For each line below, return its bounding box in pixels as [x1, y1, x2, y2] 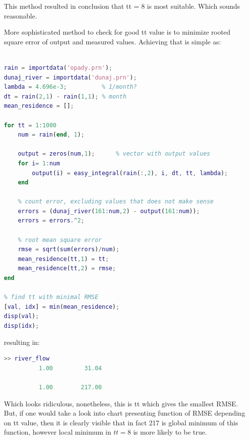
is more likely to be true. [133, 427, 207, 437]
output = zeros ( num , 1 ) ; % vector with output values [18, 150, 210, 158]
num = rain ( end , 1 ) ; [18, 131, 84, 139]
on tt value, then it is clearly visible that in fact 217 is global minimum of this [4, 417, 238, 427]
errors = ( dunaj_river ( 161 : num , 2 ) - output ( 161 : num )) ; [18, 207, 200, 215]
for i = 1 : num [18, 160, 60, 167]
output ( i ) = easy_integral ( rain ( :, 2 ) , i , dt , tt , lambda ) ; [32, 169, 228, 177]
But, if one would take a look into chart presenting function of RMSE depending [4, 408, 245, 418]
